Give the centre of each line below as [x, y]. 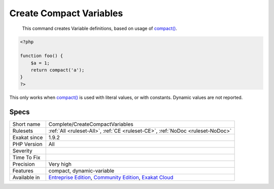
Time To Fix [26, 157]
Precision [24, 164]
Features [23, 171]
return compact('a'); [58, 70]
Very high [60, 164]
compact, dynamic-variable [81, 171]
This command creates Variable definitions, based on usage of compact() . [100, 28]
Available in [26, 177]
